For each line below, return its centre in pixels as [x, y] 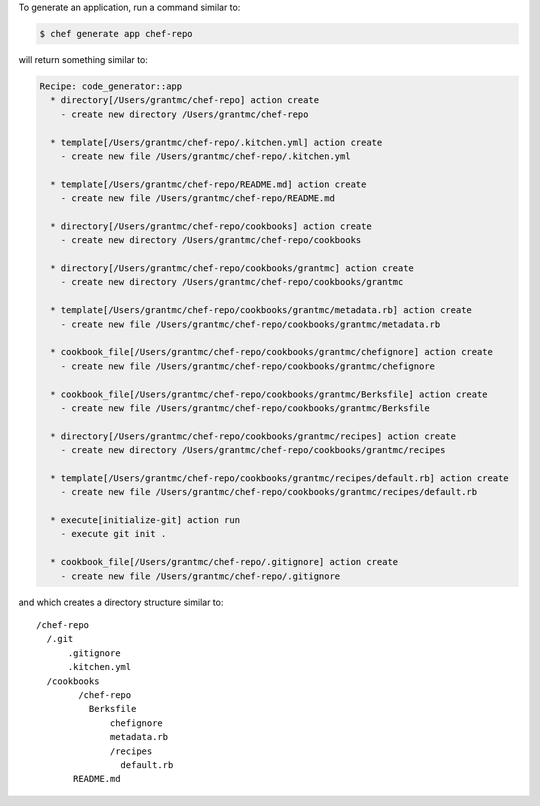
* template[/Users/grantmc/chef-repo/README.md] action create [208, 184]
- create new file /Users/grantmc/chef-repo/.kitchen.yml [205, 156]
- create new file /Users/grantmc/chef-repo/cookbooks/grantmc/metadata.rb [250, 324]
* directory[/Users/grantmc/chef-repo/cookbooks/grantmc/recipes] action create [253, 436]
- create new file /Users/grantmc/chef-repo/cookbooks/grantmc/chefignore [247, 366]
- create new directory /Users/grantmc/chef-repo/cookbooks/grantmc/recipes [253, 450]
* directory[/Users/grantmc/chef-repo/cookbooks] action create [211, 226]
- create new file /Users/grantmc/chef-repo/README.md [197, 198]
